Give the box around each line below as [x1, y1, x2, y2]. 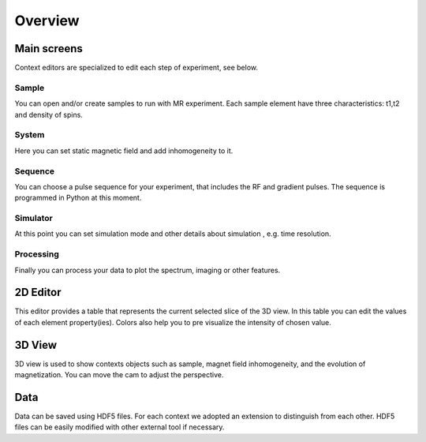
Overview [14, 12, 80, 29]
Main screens [14, 42, 83, 55]
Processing [14, 249, 59, 260]
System [14, 129, 45, 140]
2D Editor [14, 286, 62, 299]
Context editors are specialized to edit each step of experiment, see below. [14, 63, 258, 73]
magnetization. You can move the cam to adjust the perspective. [14, 370, 224, 380]
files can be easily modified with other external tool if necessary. [14, 422, 225, 432]
